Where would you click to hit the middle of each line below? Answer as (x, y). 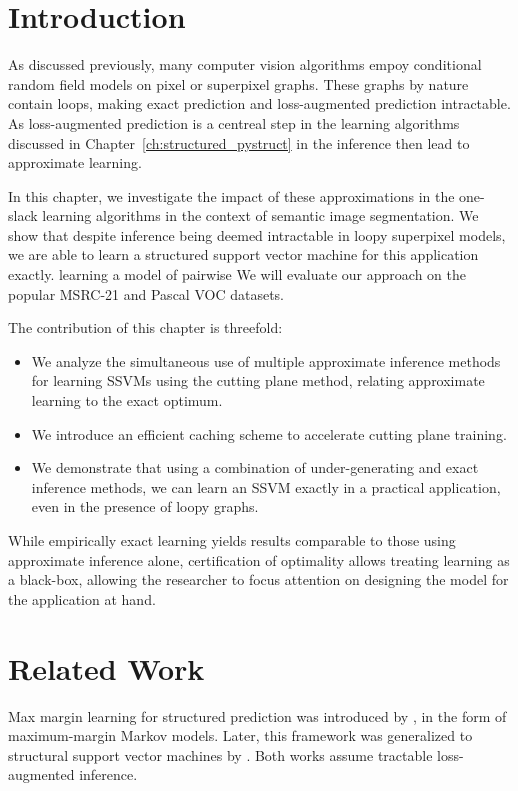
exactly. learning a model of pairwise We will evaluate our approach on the (237, 274)
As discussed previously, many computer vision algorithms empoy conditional (245, 64)
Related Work (106, 667)
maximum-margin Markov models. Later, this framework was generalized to (240, 735)
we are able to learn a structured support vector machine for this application (243, 254)
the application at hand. (82, 598)
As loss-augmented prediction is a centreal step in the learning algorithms (234, 122)
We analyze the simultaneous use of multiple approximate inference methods (266, 360)
